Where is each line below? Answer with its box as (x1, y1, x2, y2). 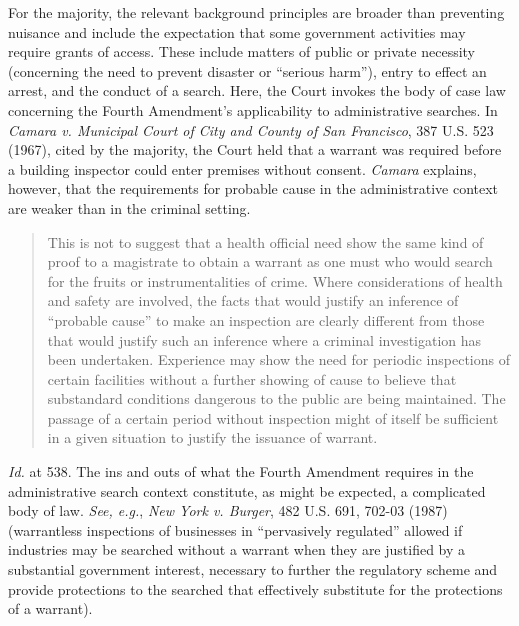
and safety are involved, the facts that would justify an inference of (47, 290, 459, 311)
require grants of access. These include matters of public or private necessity (8, 41, 475, 62)
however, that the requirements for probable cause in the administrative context (8, 178, 499, 199)
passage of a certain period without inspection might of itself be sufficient (47, 407, 499, 428)
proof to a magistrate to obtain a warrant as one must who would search (47, 251, 493, 272)
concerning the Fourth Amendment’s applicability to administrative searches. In (8, 99, 498, 120)
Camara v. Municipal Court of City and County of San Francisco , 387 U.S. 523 (8, 119, 494, 140)
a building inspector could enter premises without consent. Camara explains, (8, 158, 477, 179)
